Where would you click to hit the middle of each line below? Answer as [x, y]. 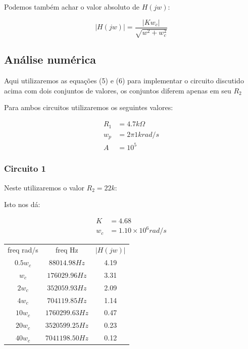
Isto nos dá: [22, 204]
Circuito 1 [25, 168]
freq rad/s [23, 250]
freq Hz [67, 250]
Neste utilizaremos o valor [44, 187]
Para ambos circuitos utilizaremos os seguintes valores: [89, 107]
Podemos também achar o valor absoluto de [72, 7]
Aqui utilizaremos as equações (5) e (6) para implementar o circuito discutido [124, 81]
